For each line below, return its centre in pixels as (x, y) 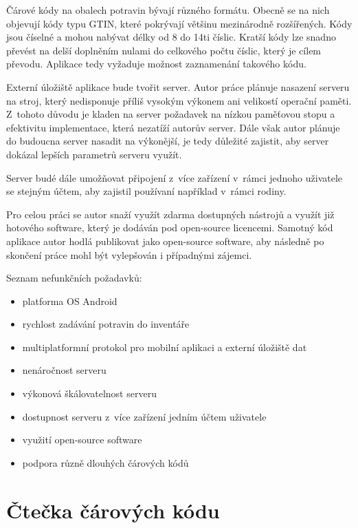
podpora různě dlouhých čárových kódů (105, 462)
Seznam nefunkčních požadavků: (74, 278)
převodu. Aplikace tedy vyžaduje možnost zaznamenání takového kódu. (156, 64)
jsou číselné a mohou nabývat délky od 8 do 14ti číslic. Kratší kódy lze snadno (171, 37)
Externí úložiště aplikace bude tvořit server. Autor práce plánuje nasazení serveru (178, 86)
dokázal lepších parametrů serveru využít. (94, 154)
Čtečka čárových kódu (113, 510)
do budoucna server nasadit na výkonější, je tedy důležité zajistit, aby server (168, 141)
